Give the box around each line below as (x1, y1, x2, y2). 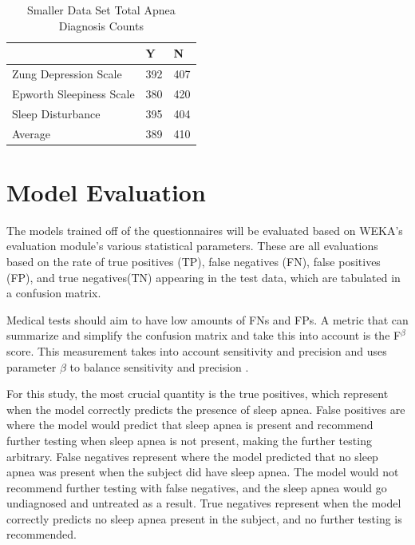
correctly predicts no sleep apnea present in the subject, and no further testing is (6, 510, 402, 527)
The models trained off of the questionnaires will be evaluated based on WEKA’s (6, 221, 403, 238)
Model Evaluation (6, 175, 206, 208)
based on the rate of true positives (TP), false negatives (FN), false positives (6, 253, 381, 269)
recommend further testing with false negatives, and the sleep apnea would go (6, 479, 387, 495)
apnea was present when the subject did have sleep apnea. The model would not (6, 463, 399, 480)
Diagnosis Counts (58, 17, 144, 34)
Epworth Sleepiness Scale (12, 85, 135, 101)
